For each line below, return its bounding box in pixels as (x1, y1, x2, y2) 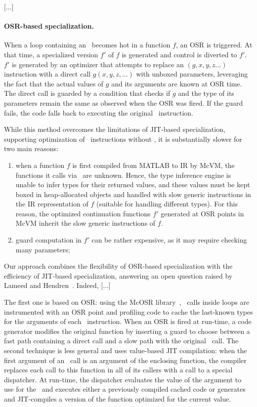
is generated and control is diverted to (122, 49, 237, 59)
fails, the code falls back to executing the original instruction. (4, 107, 193, 118)
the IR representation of (15, 199, 88, 209)
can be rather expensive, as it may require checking (91, 235, 247, 245)
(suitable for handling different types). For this (96, 199, 238, 209)
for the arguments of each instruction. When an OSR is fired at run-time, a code (4, 316, 252, 326)
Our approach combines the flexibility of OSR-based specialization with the (4, 261, 233, 271)
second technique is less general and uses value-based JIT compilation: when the (4, 345, 247, 356)
